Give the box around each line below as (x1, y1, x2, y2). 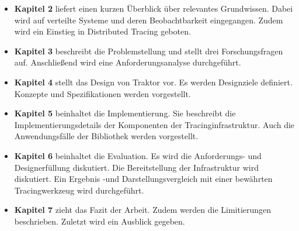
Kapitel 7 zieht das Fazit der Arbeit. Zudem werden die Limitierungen (14, 204, 272, 216)
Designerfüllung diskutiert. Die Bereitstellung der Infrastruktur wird (14, 161, 259, 173)
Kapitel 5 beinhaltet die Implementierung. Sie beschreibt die (14, 107, 236, 119)
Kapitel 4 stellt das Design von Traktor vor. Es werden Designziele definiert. (14, 75, 293, 88)
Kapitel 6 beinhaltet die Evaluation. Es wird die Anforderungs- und (14, 149, 262, 161)
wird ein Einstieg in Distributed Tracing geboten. (14, 25, 191, 37)
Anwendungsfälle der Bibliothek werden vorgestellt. (14, 130, 199, 142)
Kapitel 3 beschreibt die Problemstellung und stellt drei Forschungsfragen (14, 44, 283, 57)
